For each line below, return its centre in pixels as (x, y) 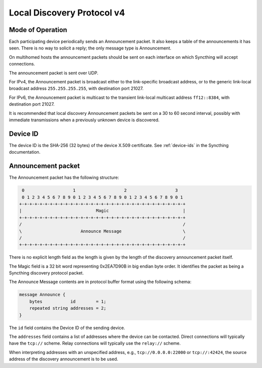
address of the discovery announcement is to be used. (64, 359)
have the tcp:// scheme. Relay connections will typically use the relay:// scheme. (95, 343)
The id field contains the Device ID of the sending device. (67, 328)
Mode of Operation (38, 30)
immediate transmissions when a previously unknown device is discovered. (84, 120)
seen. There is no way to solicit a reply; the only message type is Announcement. (90, 48)
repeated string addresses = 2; (68, 308)
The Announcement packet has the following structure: (64, 177)
